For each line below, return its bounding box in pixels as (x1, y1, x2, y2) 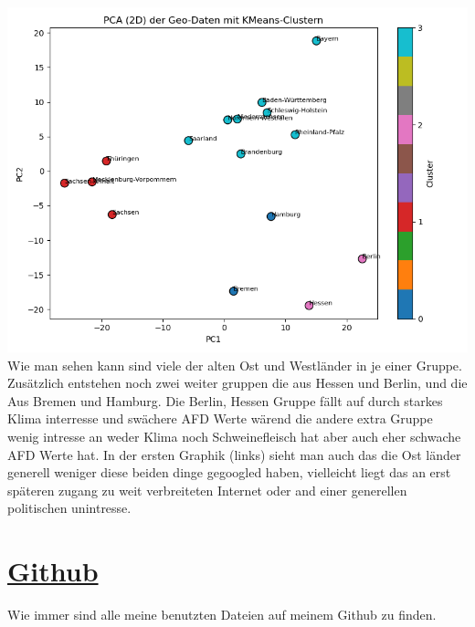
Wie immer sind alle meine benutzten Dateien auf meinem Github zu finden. (7, 605, 437, 624)
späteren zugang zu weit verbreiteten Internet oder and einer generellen (7, 480, 407, 499)
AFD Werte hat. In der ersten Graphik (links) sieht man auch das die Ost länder (7, 444, 461, 464)
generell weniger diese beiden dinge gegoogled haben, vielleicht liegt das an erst (7, 463, 451, 482)
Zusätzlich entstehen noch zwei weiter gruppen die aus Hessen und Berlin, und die (7, 373, 468, 392)
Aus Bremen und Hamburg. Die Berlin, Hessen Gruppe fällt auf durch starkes (7, 391, 443, 410)
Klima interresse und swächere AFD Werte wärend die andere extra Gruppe (7, 409, 433, 428)
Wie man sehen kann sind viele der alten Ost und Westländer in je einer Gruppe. (7, 355, 462, 374)
